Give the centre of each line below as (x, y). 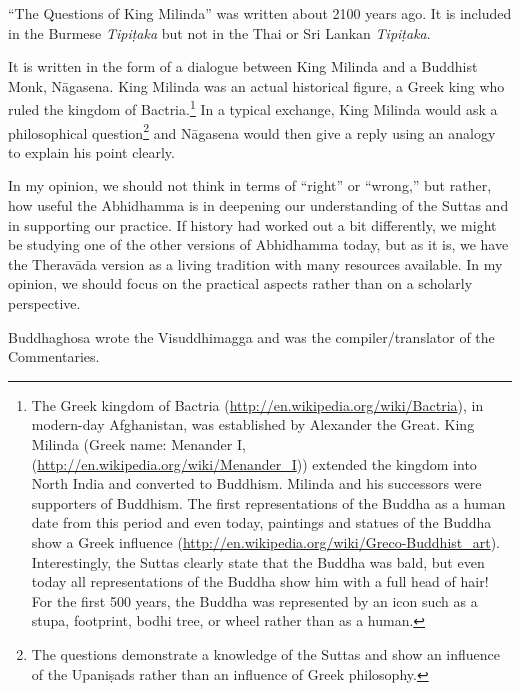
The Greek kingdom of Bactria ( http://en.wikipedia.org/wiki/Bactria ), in (257, 404)
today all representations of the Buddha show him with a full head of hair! (260, 581)
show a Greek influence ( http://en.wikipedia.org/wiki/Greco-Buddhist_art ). (266, 541)
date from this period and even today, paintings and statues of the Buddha (261, 522)
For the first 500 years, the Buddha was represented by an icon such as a (254, 600)
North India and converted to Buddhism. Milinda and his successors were (256, 483)
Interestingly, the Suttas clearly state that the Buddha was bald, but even (258, 561)
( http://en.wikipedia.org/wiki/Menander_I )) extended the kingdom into (254, 463)
